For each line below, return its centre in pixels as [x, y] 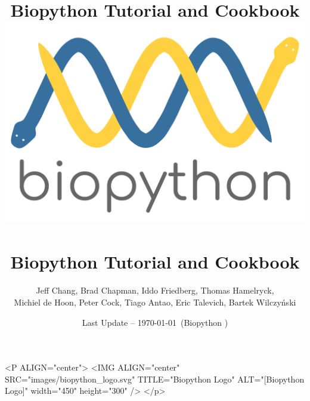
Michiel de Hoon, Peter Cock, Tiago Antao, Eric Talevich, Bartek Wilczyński [155, 302]
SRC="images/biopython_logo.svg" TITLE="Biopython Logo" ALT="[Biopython [155, 379]
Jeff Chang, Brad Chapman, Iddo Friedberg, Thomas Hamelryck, [155, 290]
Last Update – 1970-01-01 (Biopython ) [155, 322]
